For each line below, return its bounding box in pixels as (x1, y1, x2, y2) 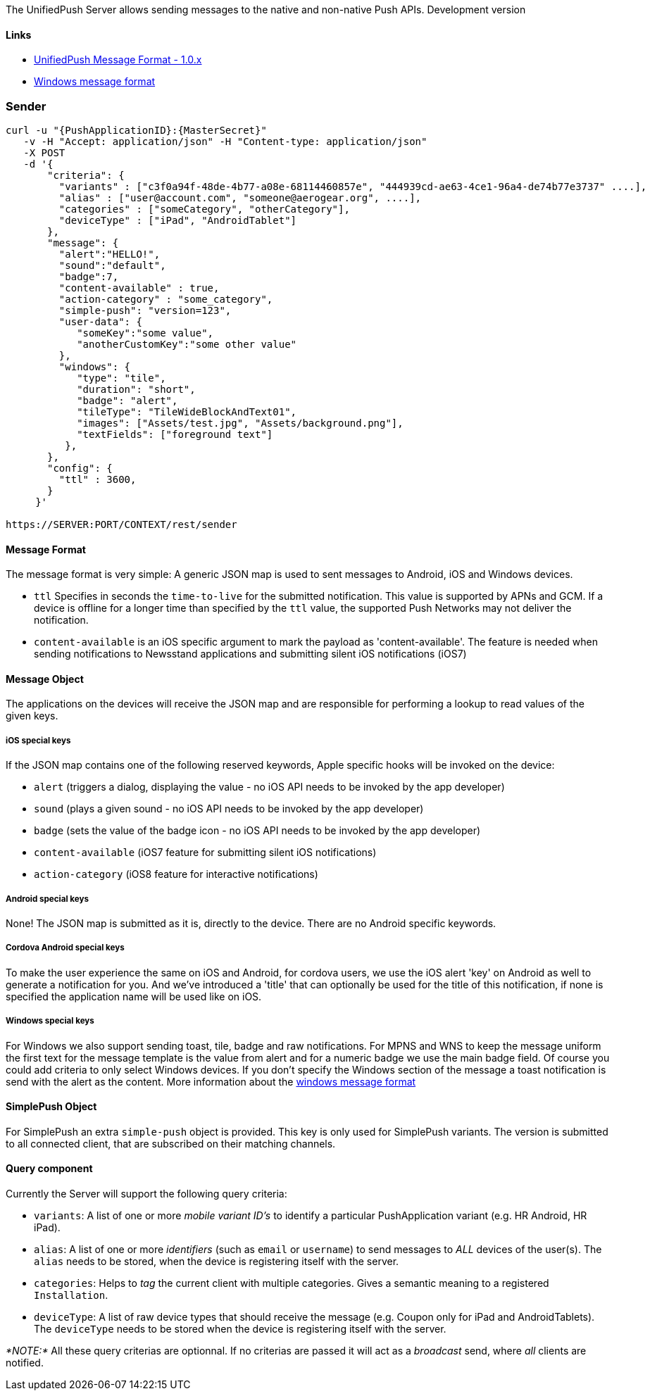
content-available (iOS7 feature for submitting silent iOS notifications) (34, 846, 377, 859)
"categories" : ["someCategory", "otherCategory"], (58, 203, 350, 215)
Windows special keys (6, 1016, 94, 1026)
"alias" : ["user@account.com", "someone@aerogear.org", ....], (58, 191, 422, 203)
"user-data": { (58, 315, 142, 327)
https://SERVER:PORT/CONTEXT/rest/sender (6, 518, 237, 530)
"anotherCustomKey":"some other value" (77, 338, 297, 350)
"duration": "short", (77, 383, 196, 395)
